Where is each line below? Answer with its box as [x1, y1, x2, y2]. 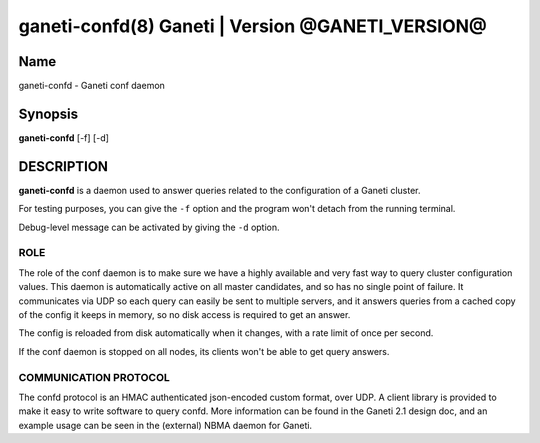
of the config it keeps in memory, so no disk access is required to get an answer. [18, 308, 351, 320]
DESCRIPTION [18, 158, 109, 175]
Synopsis [18, 105, 79, 122]
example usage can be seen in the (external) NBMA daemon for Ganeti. [18, 419, 313, 431]
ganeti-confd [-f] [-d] [18, 131, 110, 144]
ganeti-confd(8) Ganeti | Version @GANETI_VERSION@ [18, 15, 487, 37]
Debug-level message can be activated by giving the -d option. [18, 221, 280, 233]
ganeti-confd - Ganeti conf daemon [18, 80, 165, 92]
